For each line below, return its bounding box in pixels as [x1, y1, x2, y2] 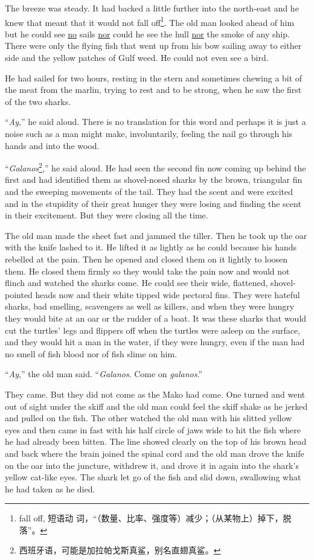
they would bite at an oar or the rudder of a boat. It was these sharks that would [5, 311, 307, 324]
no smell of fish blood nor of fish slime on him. [5, 347, 178, 360]
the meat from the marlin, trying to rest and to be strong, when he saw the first [5, 83, 302, 96]
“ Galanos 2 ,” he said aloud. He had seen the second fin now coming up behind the [5, 160, 306, 174]
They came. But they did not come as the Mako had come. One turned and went [5, 387, 306, 400]
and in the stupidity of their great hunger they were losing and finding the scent [5, 197, 301, 209]
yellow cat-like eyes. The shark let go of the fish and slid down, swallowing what [5, 471, 301, 483]
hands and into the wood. [5, 139, 100, 151]
